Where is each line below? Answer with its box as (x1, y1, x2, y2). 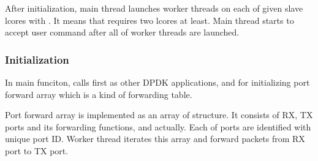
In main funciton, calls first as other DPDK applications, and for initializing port (5, 76, 310, 88)
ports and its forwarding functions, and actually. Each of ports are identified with (5, 120, 311, 133)
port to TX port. (5, 144, 69, 157)
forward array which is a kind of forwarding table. (5, 88, 192, 100)
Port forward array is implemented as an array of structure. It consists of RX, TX (5, 108, 313, 121)
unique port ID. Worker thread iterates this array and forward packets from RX (5, 132, 305, 145)
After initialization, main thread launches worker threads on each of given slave (5, 2, 303, 14)
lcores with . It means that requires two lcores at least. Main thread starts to (5, 13, 294, 26)
